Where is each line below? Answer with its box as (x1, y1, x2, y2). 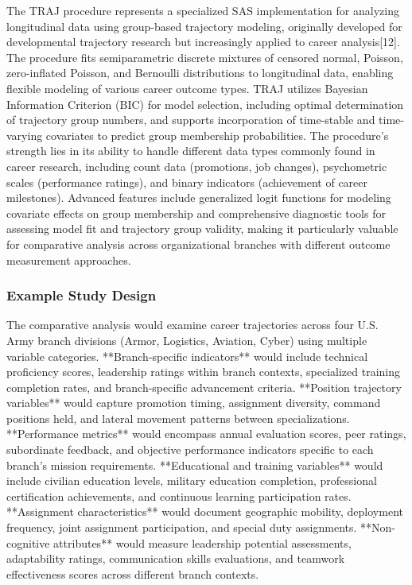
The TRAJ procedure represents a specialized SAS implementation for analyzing (6, 2, 399, 18)
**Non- (360, 519, 396, 536)
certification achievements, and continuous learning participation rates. (6, 487, 352, 504)
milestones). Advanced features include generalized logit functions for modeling (6, 189, 391, 206)
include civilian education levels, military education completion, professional (6, 472, 377, 489)
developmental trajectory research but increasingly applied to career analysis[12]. (6, 33, 400, 50)
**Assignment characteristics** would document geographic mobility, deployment (6, 503, 403, 520)
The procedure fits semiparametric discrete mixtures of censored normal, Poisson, (6, 48, 403, 65)
